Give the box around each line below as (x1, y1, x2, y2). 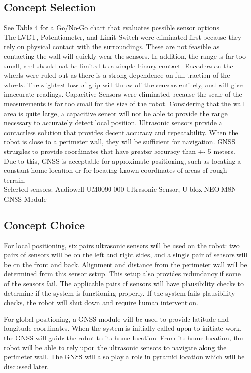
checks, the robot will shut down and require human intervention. (4, 297, 198, 307)
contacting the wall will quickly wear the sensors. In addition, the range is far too (4, 51, 246, 61)
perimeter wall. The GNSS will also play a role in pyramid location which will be (4, 352, 245, 362)
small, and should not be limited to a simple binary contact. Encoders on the (4, 60, 233, 70)
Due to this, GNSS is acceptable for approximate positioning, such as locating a (4, 155, 241, 166)
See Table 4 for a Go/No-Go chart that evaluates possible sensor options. (4, 22, 221, 33)
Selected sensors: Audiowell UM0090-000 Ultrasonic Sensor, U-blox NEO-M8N (4, 184, 236, 194)
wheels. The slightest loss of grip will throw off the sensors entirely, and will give (4, 79, 243, 89)
